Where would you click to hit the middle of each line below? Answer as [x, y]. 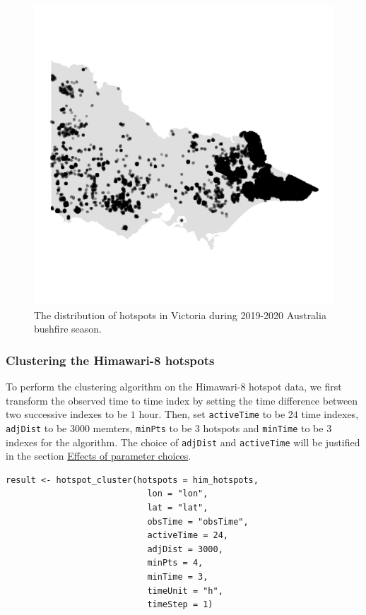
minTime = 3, [178, 577]
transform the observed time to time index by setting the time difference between [182, 400]
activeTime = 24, [188, 536]
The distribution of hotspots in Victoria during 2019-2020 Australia [180, 315]
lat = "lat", [178, 507]
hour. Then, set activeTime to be [212, 414]
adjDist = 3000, [185, 549]
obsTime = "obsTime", [198, 521]
